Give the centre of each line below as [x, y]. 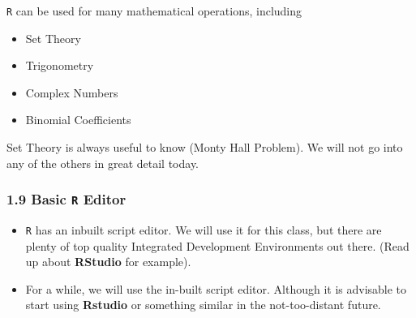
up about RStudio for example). [108, 262]
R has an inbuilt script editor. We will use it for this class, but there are [204, 230]
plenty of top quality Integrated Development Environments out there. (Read [217, 245]
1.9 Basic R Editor [66, 199]
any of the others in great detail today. [103, 163]
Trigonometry [60, 65]
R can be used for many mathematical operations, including [154, 11]
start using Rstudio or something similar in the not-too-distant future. [203, 305]
